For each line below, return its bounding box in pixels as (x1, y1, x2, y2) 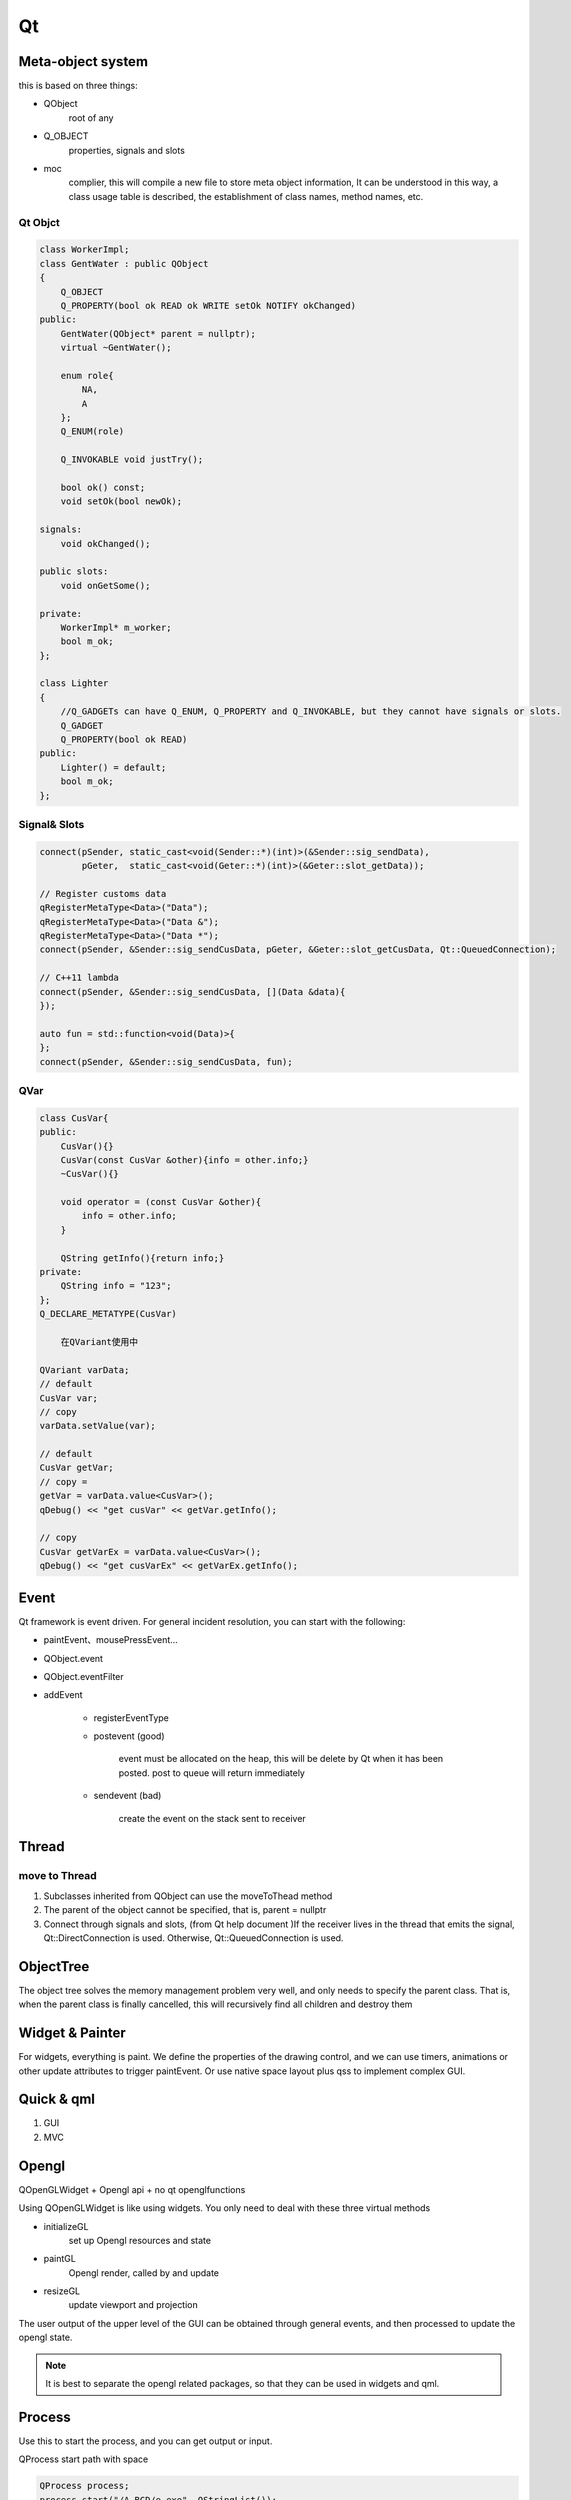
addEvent (43, 1689, 84, 1701)
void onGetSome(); (60, 580, 151, 591)
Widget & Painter (18, 2025, 127, 2042)
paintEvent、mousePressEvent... (43, 1634, 179, 1646)
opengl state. (18, 2331, 73, 2344)
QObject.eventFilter (43, 1670, 124, 1682)
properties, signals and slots (68, 144, 185, 156)
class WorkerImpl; (39, 244, 130, 255)
